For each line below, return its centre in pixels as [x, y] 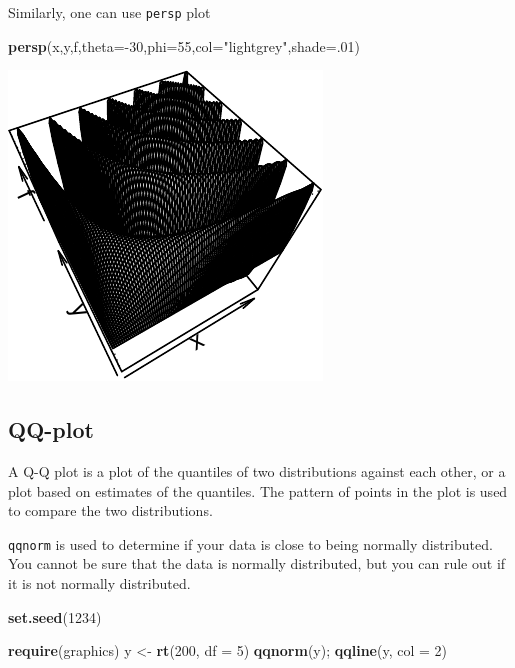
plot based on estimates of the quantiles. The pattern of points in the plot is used [258, 490]
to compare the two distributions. [110, 510]
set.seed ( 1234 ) [55, 616]
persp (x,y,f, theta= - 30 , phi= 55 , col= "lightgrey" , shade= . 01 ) [184, 45]
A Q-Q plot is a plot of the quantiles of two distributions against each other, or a [257, 471]
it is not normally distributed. [99, 583]
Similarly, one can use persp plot [109, 12]
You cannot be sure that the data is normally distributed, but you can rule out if [257, 563]
